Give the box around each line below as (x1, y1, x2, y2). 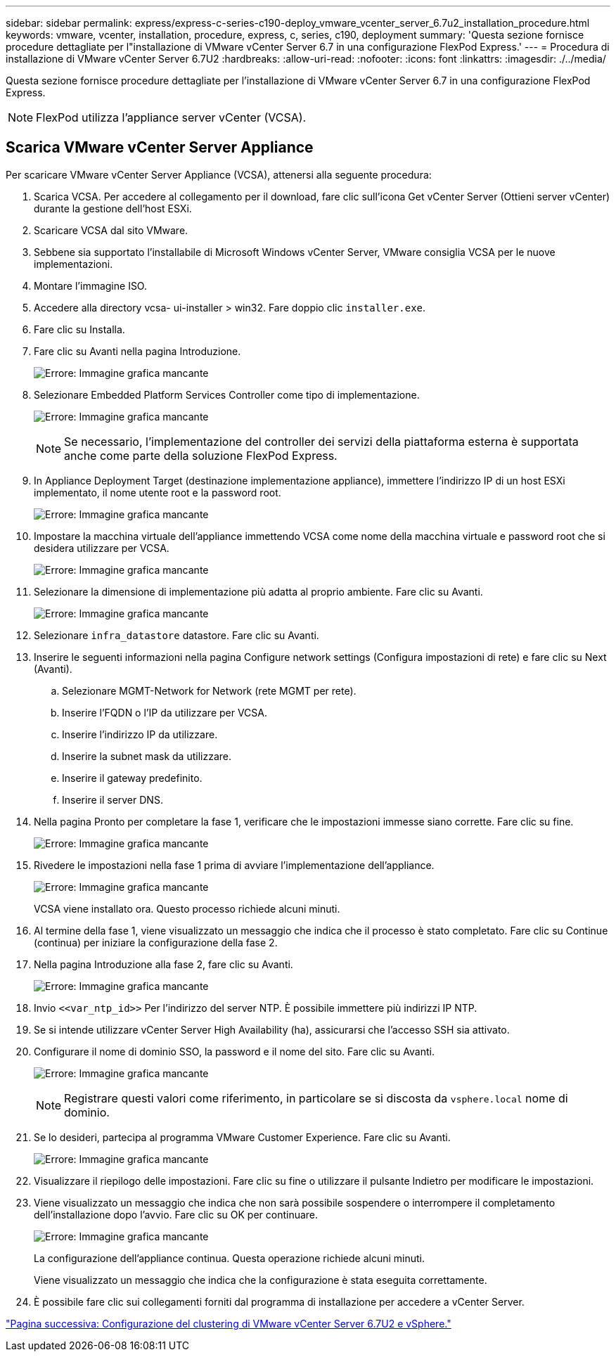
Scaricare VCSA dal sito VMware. (34, 224, 188, 236)
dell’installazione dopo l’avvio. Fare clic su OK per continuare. (34, 1208, 319, 1221)
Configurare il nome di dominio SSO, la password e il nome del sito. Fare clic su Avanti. (34, 1045, 435, 1057)
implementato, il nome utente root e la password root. (34, 486, 281, 499)
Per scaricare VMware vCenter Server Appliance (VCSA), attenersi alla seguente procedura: (6, 168, 432, 181)
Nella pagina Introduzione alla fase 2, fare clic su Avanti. (34, 958, 293, 970)
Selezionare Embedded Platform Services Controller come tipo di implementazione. (34, 388, 420, 401)
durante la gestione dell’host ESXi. (34, 202, 192, 214)
